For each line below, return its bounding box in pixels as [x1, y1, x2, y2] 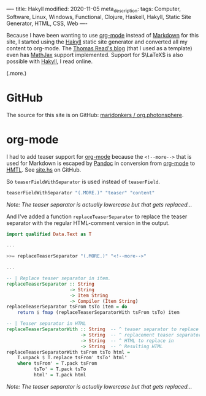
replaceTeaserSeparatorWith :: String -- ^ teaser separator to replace [6, 326, 199, 333]
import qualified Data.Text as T [6, 231, 92, 237]
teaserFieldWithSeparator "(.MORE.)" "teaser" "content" [6, 189, 155, 196]
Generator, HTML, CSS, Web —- [6, 20, 88, 27]
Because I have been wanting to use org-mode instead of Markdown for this [6, 31, 199, 39]
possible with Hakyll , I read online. [6, 58, 93, 65]
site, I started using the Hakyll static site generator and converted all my [6, 38, 188, 45]
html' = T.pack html [33, 372, 86, 378]
